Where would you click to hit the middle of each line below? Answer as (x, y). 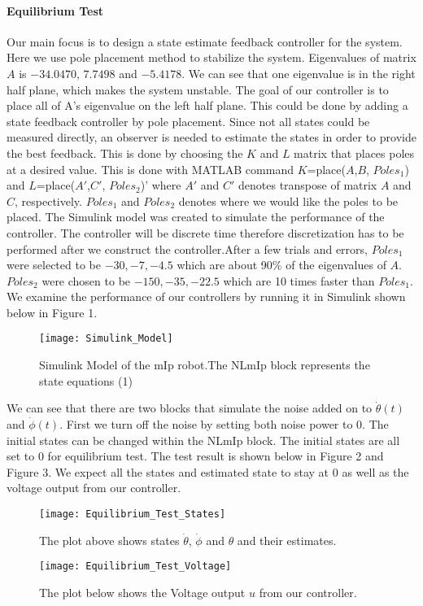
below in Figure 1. (52, 312)
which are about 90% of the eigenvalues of (281, 265)
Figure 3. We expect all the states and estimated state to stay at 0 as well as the (208, 471)
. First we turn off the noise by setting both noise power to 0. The (224, 423)
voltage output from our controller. (94, 488)
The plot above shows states (109, 540)
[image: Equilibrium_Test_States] (133, 514)
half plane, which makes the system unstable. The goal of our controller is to (198, 89)
